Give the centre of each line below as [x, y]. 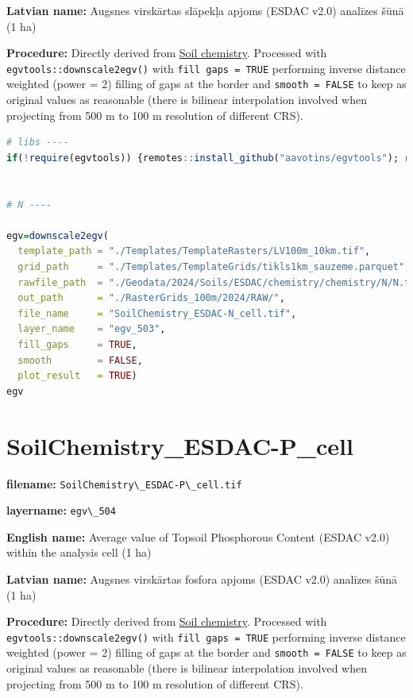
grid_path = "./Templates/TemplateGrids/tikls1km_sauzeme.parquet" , [214, 267]
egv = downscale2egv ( [58, 235]
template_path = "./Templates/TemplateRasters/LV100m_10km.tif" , [194, 251]
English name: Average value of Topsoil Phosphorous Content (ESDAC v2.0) [198, 536]
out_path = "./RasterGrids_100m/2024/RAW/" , [151, 298]
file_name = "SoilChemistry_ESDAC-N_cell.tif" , [157, 313]
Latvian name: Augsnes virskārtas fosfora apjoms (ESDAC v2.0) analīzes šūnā [202, 579]
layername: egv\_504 [61, 510]
